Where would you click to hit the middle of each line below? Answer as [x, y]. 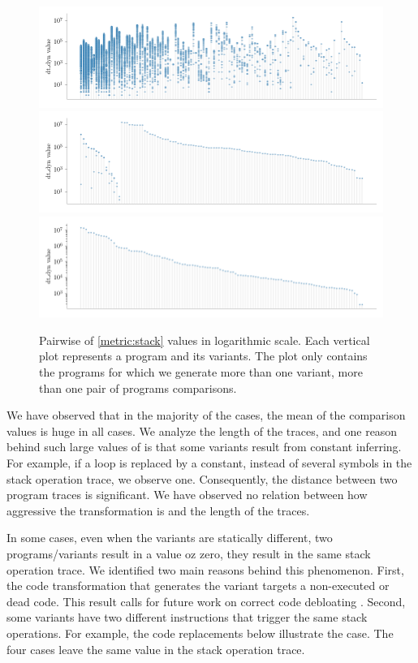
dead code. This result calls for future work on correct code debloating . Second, [206, 601]
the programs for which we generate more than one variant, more [201, 372]
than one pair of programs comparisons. [138, 387]
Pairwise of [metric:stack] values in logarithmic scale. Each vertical [205, 340]
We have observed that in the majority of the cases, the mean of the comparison [206, 415]
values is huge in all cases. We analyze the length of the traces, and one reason [202, 431]
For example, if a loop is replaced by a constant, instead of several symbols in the [209, 463]
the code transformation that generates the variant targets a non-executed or [198, 586]
